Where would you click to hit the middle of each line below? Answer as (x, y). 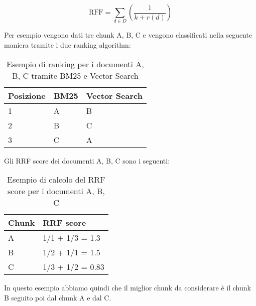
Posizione (27, 95)
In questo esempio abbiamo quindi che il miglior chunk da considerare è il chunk (127, 288)
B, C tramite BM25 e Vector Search (75, 75)
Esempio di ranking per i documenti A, (75, 64)
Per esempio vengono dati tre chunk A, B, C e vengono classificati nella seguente (128, 35)
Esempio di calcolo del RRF (56, 180)
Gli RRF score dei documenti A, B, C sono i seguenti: (87, 160)
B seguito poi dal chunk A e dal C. (58, 297)
